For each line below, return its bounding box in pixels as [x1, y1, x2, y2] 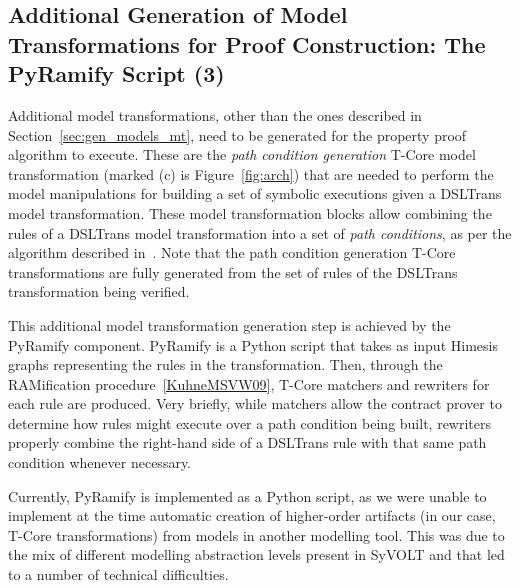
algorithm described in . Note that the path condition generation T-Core [8, 242, 456, 263]
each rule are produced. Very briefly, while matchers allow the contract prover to [8, 393, 502, 414]
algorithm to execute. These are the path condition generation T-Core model [8, 144, 476, 165]
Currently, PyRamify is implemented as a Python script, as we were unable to [8, 485, 487, 506]
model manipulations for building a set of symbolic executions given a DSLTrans [8, 183, 502, 204]
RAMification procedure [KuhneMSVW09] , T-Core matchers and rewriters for [8, 373, 490, 394]
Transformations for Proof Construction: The [8, 28, 486, 59]
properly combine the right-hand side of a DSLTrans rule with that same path [8, 432, 487, 453]
